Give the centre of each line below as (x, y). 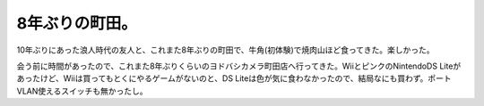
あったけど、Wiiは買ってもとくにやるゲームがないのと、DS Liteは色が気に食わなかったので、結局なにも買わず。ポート (234, 78)
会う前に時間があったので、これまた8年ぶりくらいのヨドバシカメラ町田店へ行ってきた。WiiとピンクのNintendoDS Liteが (239, 66)
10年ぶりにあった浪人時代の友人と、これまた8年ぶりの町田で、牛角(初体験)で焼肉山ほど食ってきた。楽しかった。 (225, 50)
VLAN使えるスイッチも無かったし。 (82, 91)
